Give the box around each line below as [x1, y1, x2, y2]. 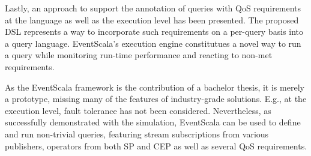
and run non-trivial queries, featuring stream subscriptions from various [5, 127, 269, 140]
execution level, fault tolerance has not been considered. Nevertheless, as [5, 104, 271, 116]
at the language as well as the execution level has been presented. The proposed [5, 13, 299, 26]
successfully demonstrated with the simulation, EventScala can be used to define [5, 116, 301, 128]
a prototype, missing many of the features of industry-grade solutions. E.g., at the [5, 92, 307, 105]
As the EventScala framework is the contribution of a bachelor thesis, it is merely [5, 80, 304, 93]
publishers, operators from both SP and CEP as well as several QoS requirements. [5, 139, 307, 152]
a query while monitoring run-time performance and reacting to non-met [5, 49, 273, 61]
